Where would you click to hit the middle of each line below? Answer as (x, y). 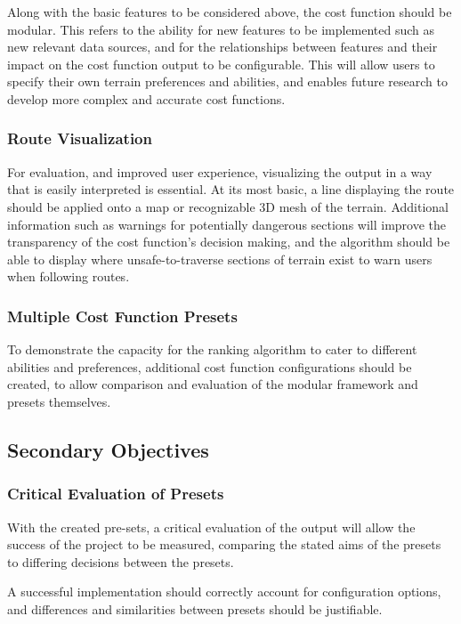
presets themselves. (59, 401)
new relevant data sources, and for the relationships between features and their (222, 47)
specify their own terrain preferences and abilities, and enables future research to (227, 81)
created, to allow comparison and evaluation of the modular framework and (213, 384)
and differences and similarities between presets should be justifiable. (195, 608)
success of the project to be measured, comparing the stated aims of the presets (224, 544)
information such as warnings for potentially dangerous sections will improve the (227, 224)
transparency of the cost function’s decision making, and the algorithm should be (229, 242)
